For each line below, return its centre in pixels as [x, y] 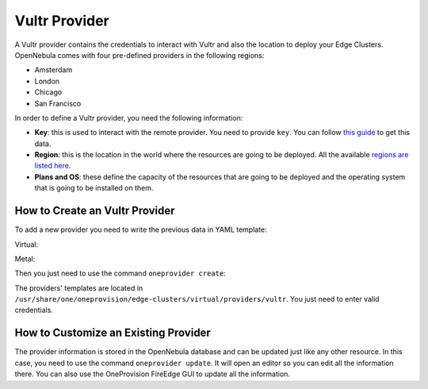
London [47, 81]
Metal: [25, 259]
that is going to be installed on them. [94, 188]
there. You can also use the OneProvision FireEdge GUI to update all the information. [153, 374]
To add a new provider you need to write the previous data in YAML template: [141, 229]
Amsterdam [53, 70]
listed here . [53, 166]
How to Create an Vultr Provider [95, 211]
